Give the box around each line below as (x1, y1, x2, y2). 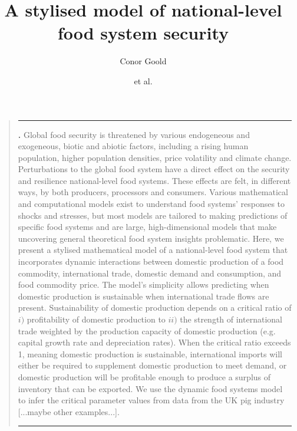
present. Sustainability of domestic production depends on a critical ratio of (18, 301, 292, 314)
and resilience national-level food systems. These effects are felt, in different (18, 174, 291, 186)
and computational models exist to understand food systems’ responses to (18, 198, 285, 210)
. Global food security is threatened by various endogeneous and (18, 128, 250, 140)
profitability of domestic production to (27, 313, 166, 325)
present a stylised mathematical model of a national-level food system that (18, 244, 288, 256)
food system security (57, 21, 229, 45)
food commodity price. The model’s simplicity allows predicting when (18, 278, 269, 291)
